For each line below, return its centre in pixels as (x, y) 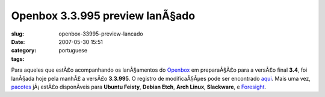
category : (24, 51)
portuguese (73, 51)
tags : (18, 59)
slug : (17, 34)
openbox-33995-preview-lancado (101, 34)
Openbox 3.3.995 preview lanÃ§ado (103, 16)
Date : (18, 42)
